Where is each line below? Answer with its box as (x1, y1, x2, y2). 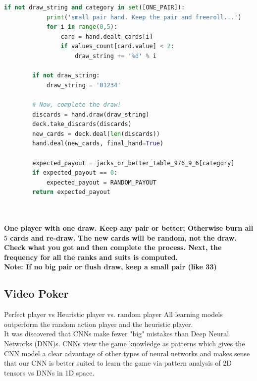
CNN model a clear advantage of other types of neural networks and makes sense (4, 348, 250, 358)
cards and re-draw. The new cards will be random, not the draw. (10, 232, 237, 243)
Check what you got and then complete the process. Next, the (4, 242, 222, 253)
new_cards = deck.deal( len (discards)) (32, 130, 160, 137)
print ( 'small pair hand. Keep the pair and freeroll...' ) (46, 13, 242, 21)
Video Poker (4, 286, 69, 301)
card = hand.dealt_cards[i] (60, 33, 153, 40)
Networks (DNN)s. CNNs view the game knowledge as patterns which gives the (4, 338, 245, 349)
